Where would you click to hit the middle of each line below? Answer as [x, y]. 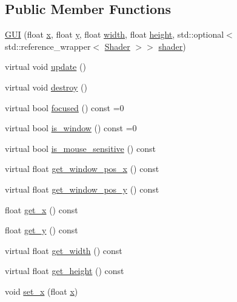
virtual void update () [45, 67]
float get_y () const [42, 230]
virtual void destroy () [46, 87]
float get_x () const [42, 209]
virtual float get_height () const [65, 271]
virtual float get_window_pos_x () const [82, 169]
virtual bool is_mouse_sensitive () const [80, 148]
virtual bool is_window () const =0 [71, 128]
